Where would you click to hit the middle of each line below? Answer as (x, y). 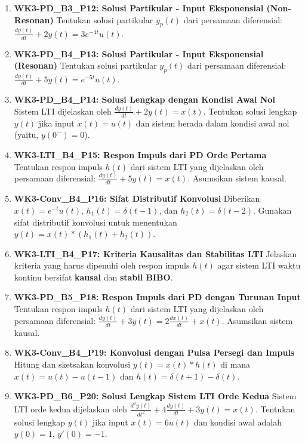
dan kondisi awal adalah (238, 422)
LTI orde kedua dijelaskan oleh (71, 408)
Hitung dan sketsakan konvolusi (72, 364)
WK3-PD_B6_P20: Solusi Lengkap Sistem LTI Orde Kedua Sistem (155, 396)
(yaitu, (26, 135)
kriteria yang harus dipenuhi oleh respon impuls (102, 265)
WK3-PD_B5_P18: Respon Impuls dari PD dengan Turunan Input (157, 297)
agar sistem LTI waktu (259, 265)
